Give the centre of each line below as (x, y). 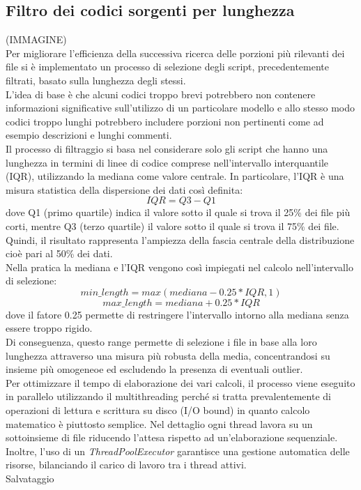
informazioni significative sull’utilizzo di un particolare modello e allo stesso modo (180, 108)
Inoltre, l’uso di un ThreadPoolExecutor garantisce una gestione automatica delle (178, 451)
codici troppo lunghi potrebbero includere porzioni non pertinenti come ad (165, 121)
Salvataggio (30, 478)
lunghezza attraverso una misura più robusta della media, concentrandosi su (168, 355)
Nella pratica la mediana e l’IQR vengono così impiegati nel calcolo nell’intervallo (179, 267)
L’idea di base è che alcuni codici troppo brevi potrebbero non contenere (161, 94)
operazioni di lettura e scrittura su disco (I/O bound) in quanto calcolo (158, 410)
